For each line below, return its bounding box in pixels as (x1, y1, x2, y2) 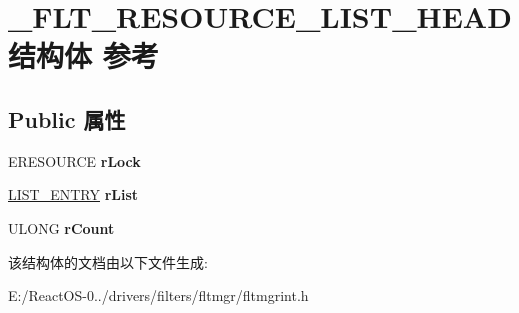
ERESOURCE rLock (8, 150, 141, 171)
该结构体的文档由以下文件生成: (8, 251, 208, 272)
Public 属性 (8, 103, 126, 134)
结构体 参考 (8, 35, 159, 76)
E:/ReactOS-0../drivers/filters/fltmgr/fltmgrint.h (8, 285, 309, 306)
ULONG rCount (8, 217, 115, 238)
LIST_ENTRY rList (8, 184, 139, 205)
